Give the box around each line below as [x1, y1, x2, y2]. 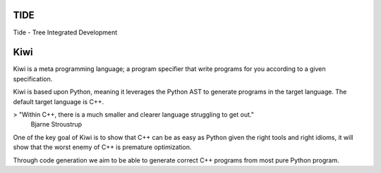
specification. [13, 75, 53, 83]
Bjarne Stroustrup [30, 120, 83, 129]
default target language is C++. [13, 97, 104, 105]
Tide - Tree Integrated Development [13, 28, 118, 37]
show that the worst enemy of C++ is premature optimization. [13, 143, 192, 151]
